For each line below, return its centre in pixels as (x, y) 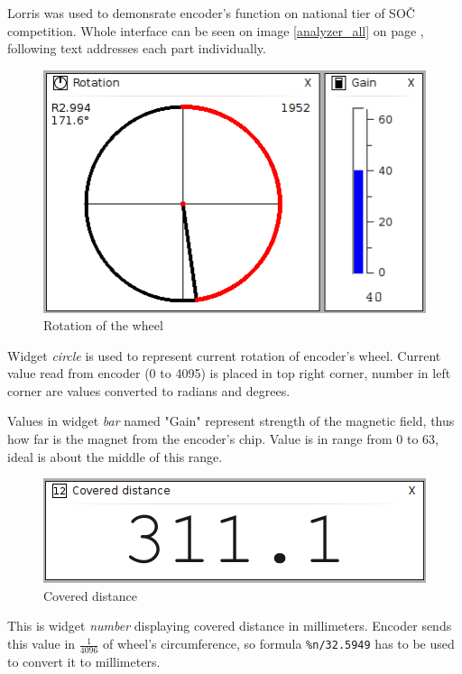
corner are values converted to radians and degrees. (149, 390)
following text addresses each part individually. (137, 48)
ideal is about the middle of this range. (115, 456)
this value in (42, 644)
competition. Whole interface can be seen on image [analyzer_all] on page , (216, 30)
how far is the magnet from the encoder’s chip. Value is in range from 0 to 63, (223, 439)
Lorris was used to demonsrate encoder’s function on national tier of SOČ (211, 13)
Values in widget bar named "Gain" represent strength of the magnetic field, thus (231, 421)
